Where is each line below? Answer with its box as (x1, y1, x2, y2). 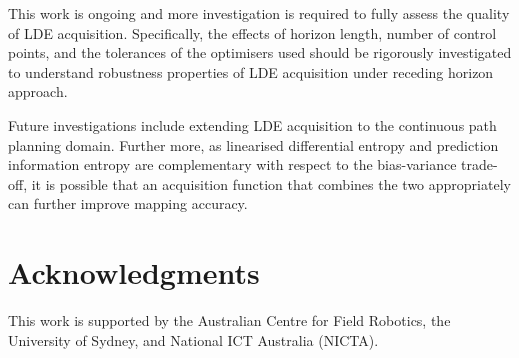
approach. (8, 81, 68, 102)
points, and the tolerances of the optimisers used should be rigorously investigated (8, 42, 512, 63)
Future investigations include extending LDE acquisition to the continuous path (8, 114, 497, 135)
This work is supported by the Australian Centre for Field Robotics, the (8, 310, 451, 331)
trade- (461, 154, 498, 175)
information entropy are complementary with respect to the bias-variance (8, 154, 457, 175)
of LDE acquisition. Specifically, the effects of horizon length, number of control (8, 22, 497, 43)
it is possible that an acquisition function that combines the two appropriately (31, 173, 511, 194)
